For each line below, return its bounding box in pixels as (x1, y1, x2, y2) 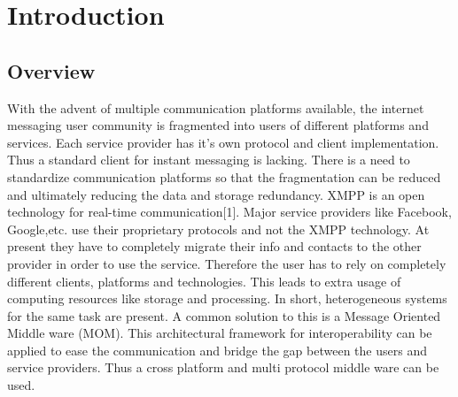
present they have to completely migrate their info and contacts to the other (7, 237, 422, 256)
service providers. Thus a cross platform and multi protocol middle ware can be (7, 358, 439, 377)
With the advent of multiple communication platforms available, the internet (7, 98, 424, 117)
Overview (7, 57, 96, 84)
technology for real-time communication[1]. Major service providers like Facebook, (7, 202, 452, 221)
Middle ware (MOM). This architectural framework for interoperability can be (7, 324, 432, 342)
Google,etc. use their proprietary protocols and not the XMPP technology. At (7, 219, 430, 238)
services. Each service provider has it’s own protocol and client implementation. (7, 133, 439, 151)
